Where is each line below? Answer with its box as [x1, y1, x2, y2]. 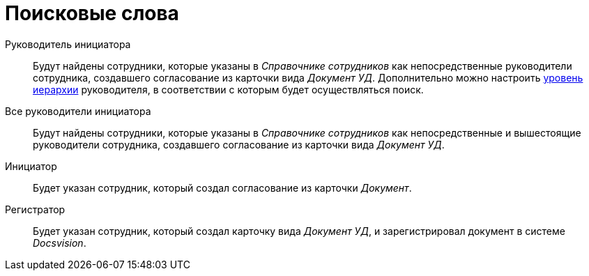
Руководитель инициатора [5, 38, 131, 50]
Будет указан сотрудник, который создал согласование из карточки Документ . [33, 181, 412, 194]
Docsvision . [33, 236, 86, 249]
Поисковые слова [5, 1, 179, 25]
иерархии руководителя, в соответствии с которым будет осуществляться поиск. [33, 83, 424, 95]
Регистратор [5, 203, 66, 215]
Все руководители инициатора [5, 105, 151, 117]
